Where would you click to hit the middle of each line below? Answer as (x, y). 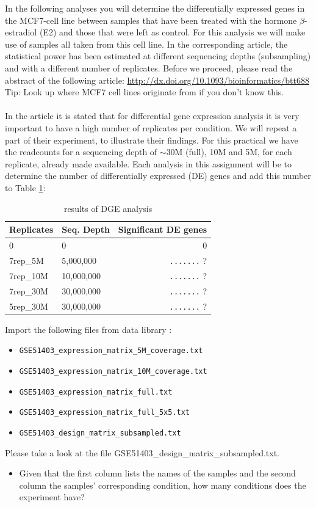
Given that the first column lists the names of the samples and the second (157, 473)
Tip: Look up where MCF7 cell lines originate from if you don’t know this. (145, 92)
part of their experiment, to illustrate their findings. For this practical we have (152, 140)
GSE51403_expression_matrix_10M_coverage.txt (113, 371)
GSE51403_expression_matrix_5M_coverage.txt (111, 351)
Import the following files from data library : (88, 329)
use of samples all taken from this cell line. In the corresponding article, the (146, 44)
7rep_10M (29, 275)
